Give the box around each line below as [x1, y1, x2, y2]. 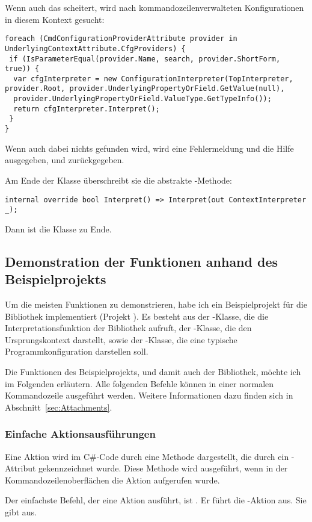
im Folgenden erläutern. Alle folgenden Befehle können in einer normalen [5, 377, 274, 390]
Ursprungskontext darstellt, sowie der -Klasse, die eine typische [5, 333, 237, 346]
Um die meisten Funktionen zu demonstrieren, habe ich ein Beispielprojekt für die [5, 298, 307, 311]
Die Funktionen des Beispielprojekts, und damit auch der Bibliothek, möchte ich [5, 365, 301, 378]
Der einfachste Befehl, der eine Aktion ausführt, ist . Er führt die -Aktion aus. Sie [5, 494, 307, 506]
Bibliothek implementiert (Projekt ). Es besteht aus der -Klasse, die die [5, 309, 269, 322]
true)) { [5, 64, 40, 73]
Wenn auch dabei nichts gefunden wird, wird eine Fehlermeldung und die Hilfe [5, 141, 294, 154]
